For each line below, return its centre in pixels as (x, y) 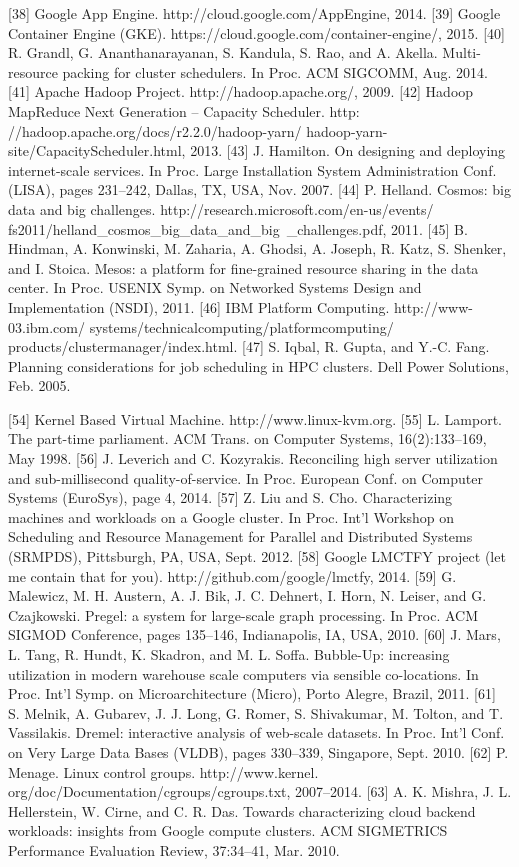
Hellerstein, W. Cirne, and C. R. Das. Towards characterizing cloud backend (242, 810)
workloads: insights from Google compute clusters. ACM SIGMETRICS (228, 830)
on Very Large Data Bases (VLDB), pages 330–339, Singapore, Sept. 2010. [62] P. (258, 751)
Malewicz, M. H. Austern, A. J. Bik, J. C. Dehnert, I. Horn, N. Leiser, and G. (247, 595)
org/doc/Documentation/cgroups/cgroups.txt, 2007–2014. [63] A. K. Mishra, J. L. (260, 791)
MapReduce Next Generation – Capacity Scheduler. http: (184, 110)
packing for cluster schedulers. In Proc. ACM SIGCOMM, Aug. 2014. (275, 71)
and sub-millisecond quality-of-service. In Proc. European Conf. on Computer (245, 477)
